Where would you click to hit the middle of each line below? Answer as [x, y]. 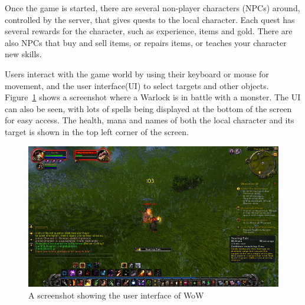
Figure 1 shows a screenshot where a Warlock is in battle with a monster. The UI [153, 97]
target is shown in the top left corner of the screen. [97, 131]
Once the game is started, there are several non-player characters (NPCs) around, [152, 8]
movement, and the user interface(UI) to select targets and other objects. [137, 85]
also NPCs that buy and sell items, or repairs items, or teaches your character [146, 42]
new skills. [23, 54]
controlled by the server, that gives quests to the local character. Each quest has [150, 19]
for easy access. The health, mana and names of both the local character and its [150, 120]
